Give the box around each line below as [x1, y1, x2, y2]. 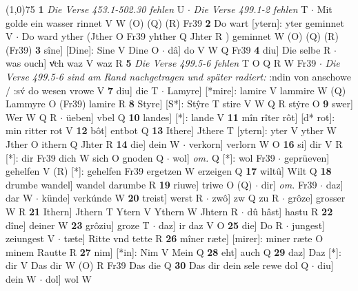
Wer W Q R [6, 109, 57, 124]
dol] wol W [45, 271, 92, 285]
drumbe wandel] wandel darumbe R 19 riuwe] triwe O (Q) [6, 177, 252, 191]
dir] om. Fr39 [261, 177, 317, 191]
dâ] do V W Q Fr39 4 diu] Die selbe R [168, 42, 331, 56]
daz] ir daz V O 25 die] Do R [158, 217, 283, 232]
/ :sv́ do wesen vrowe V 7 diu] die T [6, 83, 159, 97]
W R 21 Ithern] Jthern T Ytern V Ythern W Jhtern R [6, 204, 239, 218]
